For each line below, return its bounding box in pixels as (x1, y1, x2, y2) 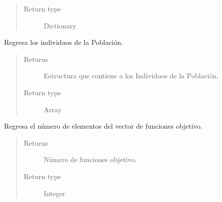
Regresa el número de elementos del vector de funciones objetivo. (4, 121, 203, 131)
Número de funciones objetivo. (43, 154, 137, 165)
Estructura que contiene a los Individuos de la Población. (43, 70, 219, 81)
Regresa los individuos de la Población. (4, 37, 123, 47)
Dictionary (43, 20, 76, 30)
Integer (43, 188, 65, 198)
